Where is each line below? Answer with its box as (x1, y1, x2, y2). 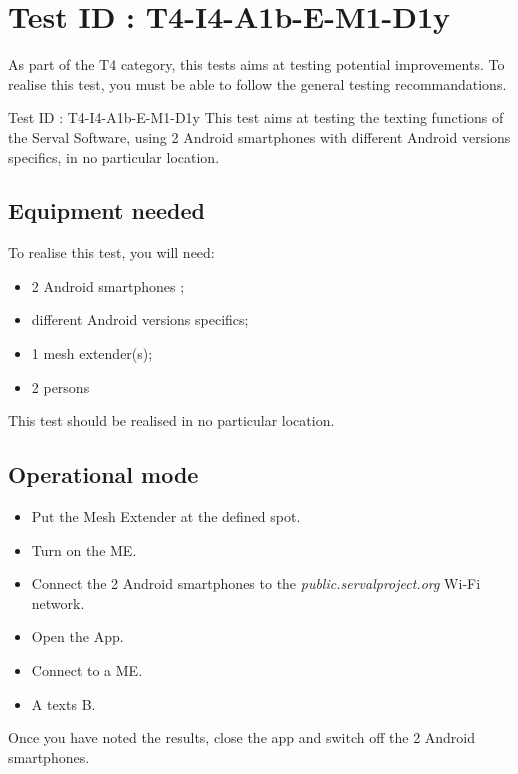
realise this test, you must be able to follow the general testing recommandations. (8, 73, 507, 94)
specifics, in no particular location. (8, 146, 220, 167)
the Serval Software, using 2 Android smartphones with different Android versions (8, 126, 511, 147)
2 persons (31, 376, 90, 397)
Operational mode (8, 459, 199, 490)
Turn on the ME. (31, 539, 137, 560)
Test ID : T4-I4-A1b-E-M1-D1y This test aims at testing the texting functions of (8, 107, 504, 128)
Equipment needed (8, 195, 205, 226)
